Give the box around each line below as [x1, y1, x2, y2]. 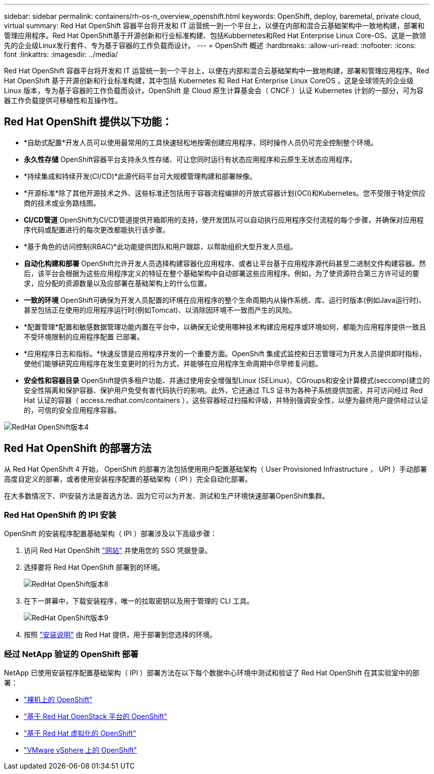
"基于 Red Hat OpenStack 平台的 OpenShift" [24, 712, 167, 721]
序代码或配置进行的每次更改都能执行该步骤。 [24, 225, 169, 234]
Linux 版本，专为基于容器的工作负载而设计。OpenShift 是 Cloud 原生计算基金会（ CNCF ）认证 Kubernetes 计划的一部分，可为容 [4, 86, 424, 95]
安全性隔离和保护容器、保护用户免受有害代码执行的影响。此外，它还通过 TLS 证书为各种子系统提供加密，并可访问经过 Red [24, 386, 423, 394]
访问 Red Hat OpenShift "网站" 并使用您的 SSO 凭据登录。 [24, 546, 212, 555]
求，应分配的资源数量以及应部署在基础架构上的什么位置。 [24, 278, 211, 287]
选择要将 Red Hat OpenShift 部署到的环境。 [24, 563, 164, 572]
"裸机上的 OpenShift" [24, 695, 93, 704]
